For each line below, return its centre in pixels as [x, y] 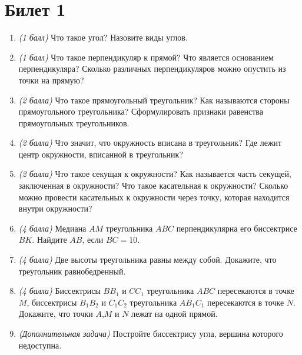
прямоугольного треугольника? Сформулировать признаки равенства [141, 111]
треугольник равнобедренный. [72, 271]
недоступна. [40, 345]
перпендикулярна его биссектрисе [237, 228]
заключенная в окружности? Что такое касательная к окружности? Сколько [153, 185]
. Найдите [49, 240]
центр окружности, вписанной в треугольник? [101, 154]
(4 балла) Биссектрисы [59, 291]
